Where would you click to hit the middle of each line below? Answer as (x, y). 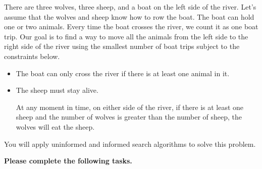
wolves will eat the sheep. (55, 126)
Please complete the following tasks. (68, 161)
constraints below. (32, 56)
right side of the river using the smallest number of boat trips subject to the (122, 46)
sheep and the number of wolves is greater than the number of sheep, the (129, 117)
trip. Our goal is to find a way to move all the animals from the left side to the (126, 36)
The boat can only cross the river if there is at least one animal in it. (123, 73)
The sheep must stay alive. (57, 90)
